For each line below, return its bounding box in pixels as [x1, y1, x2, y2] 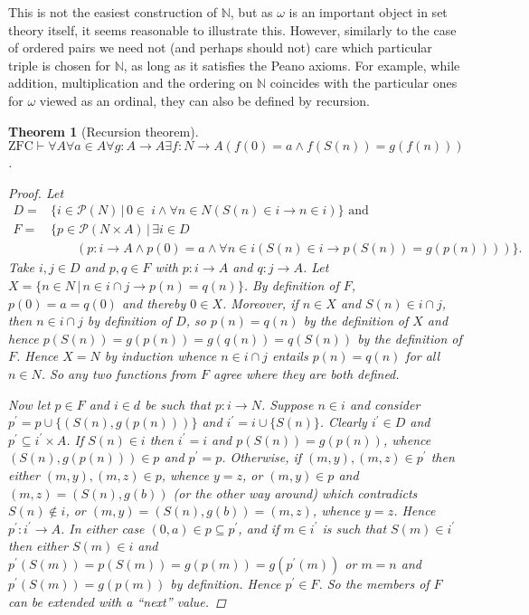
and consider [349, 394, 420, 413]
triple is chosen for [8, 55, 111, 74]
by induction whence [104, 346, 217, 365]
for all [405, 346, 440, 365]
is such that [322, 518, 387, 537]
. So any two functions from [41, 364, 196, 383]
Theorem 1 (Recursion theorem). [8, 121, 199, 140]
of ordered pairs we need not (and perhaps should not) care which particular [8, 38, 432, 57]
